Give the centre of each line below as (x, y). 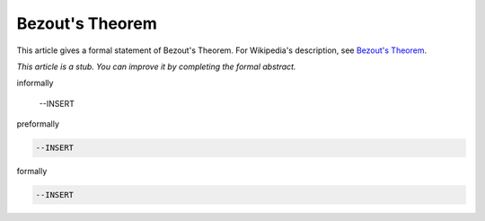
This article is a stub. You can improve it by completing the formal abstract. (156, 66)
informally (35, 83)
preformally (38, 124)
